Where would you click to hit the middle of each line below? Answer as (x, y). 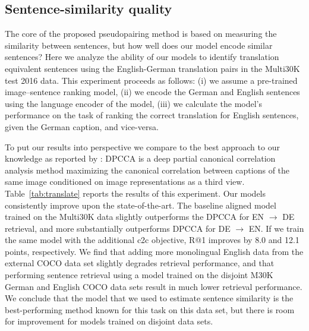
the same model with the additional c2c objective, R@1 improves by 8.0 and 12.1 (152, 240)
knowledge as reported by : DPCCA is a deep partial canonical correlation (140, 158)
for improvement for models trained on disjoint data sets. (109, 321)
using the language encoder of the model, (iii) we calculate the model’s (134, 103)
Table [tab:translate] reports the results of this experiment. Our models (135, 193)
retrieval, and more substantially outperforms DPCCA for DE (118, 228)
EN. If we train (276, 228)
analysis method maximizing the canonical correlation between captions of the (147, 170)
